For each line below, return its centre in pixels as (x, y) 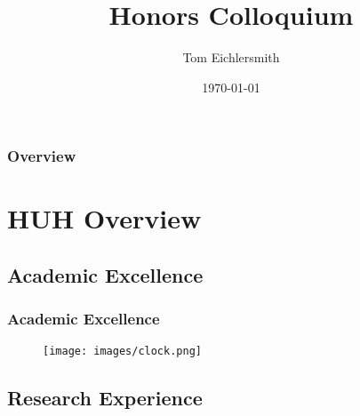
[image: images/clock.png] (122, 351)
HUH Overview (104, 218)
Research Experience (105, 397)
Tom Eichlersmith (231, 57)
